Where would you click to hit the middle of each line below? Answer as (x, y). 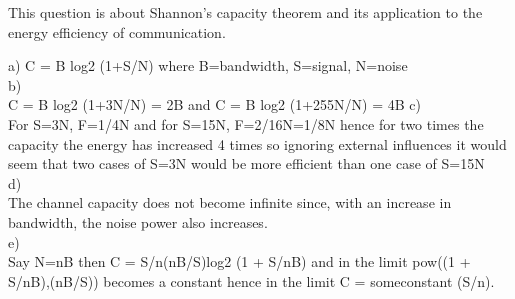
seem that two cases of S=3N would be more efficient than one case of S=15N (246, 163)
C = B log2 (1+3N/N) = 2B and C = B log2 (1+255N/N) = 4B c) (214, 104)
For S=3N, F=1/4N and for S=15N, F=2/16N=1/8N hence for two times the (246, 123)
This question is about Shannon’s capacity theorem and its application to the (245, 12)
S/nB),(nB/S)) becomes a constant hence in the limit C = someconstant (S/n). (251, 280)
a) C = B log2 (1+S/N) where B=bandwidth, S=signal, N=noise (208, 65)
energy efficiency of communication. (117, 31)
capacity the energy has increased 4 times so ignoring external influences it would (257, 143)
